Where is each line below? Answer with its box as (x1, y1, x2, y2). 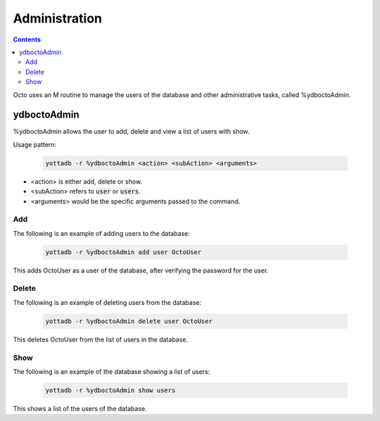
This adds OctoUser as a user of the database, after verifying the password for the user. (13, 266, 269, 275)
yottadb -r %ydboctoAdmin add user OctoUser (45, 248, 202, 256)
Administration (13, 11, 102, 26)
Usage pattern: (13, 140, 56, 149)
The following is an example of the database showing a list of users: (13, 367, 210, 376)
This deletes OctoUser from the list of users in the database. (13, 335, 189, 344)
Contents (13, 35, 42, 44)
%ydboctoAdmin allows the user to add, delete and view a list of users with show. (13, 127, 250, 136)
